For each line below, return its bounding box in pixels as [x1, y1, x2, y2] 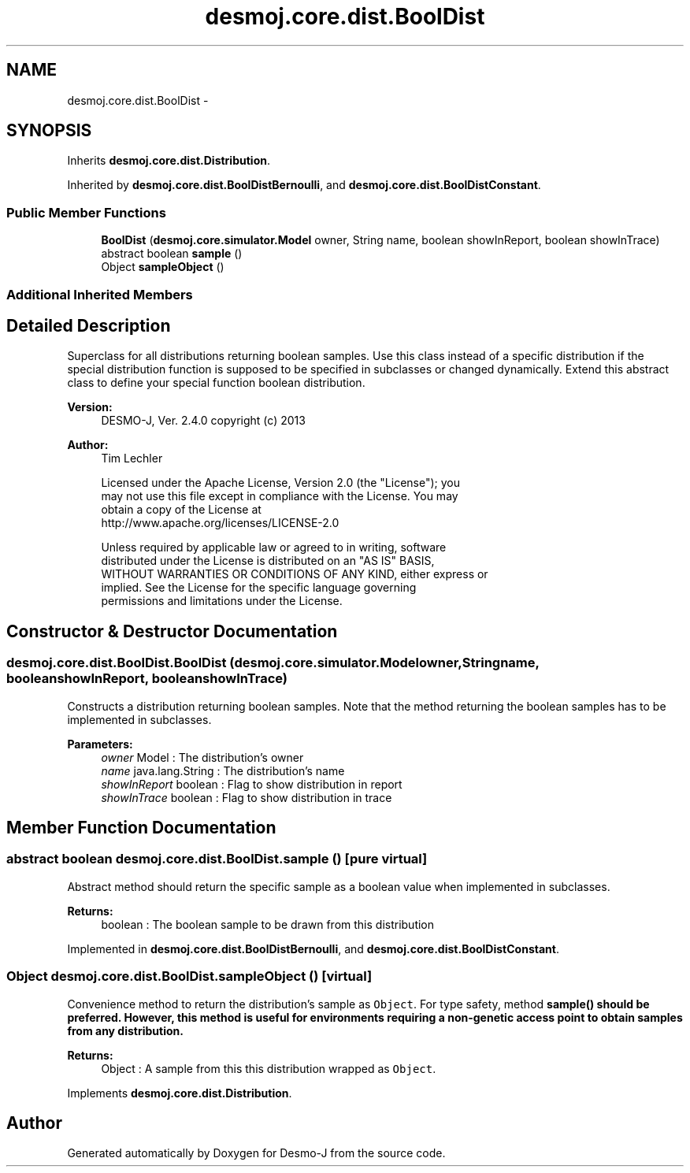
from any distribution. [67, 1023, 184, 1038]
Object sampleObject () [101, 260, 224, 274]
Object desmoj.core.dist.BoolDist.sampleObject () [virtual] [6, 968, 373, 985]
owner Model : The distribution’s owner [101, 750, 304, 764]
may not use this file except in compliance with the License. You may [101, 489, 458, 503]
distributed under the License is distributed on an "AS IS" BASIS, [101, 554, 435, 568]
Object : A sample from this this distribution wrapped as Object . [101, 1061, 436, 1075]
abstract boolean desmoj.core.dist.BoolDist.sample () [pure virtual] [6, 851, 428, 867]
